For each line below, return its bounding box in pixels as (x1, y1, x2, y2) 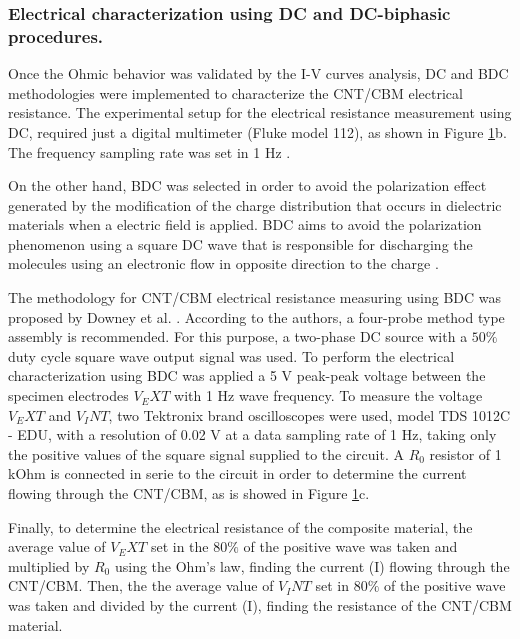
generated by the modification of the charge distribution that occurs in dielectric (8, 194, 502, 215)
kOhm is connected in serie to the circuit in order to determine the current (8, 463, 467, 484)
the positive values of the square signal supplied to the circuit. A (8, 443, 404, 464)
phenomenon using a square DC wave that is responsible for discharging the (8, 233, 473, 254)
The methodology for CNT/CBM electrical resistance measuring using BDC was (8, 287, 502, 308)
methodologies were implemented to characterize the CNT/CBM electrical (8, 82, 463, 103)
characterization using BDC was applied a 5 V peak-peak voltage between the (8, 365, 486, 386)
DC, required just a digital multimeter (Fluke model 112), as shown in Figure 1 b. (8, 121, 507, 142)
